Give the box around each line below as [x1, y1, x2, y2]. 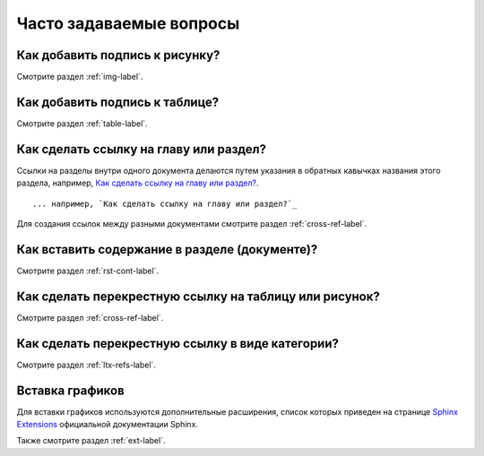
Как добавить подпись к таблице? [16, 94, 220, 109]
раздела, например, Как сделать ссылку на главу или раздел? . [16, 177, 259, 188]
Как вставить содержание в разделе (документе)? [16, 242, 318, 257]
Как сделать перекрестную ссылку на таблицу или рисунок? [16, 288, 380, 304]
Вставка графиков [16, 383, 125, 398]
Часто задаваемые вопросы [16, 13, 240, 33]
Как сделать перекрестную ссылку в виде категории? [16, 336, 340, 351]
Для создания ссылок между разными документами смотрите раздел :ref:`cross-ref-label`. [16, 219, 367, 229]
